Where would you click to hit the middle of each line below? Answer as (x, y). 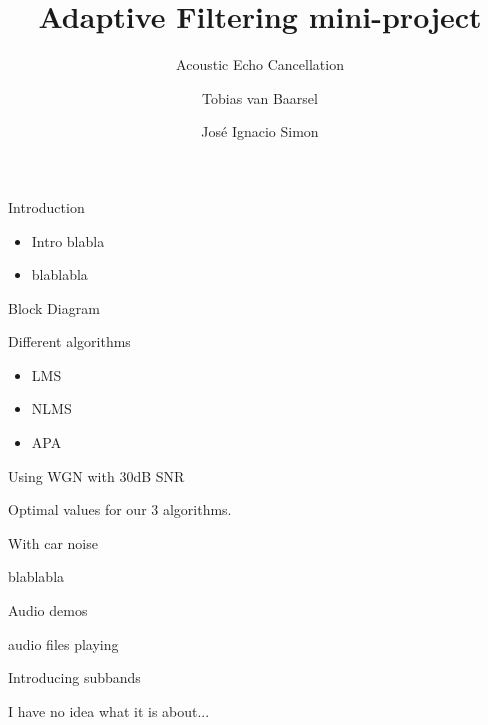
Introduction (46, 206)
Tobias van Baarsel (260, 97)
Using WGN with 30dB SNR (96, 475)
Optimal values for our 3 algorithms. (120, 509)
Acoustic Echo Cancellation (260, 64)
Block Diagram (54, 307)
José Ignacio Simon (260, 131)
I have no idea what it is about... (109, 710)
